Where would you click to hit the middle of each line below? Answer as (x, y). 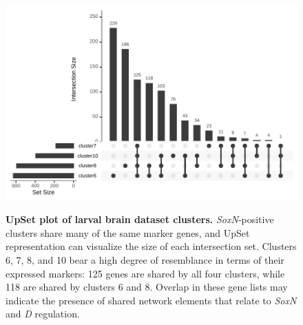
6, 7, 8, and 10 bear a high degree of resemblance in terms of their (145, 260)
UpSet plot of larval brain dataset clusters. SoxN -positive (140, 219)
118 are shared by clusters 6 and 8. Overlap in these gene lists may (147, 287)
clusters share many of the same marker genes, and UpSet (128, 232)
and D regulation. (43, 314)
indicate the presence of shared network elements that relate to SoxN (151, 300)
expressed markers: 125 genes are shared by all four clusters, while (145, 273)
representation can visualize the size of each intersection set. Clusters (151, 246)
